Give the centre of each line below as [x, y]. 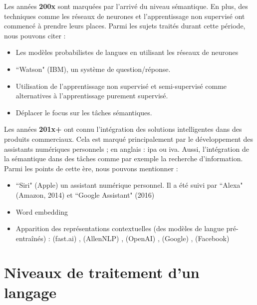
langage [30, 292]
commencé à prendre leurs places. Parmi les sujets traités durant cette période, [125, 26]
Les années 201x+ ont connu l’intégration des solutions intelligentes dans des [123, 129]
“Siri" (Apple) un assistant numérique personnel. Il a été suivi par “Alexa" [129, 185]
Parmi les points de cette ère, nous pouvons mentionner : [91, 168]
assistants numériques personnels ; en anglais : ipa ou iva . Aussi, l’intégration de [127, 149]
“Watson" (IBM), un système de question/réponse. [93, 69]
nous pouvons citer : [35, 35]
